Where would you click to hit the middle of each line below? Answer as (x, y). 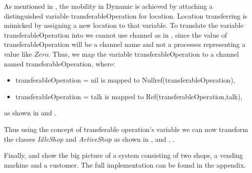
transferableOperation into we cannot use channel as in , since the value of (115, 34)
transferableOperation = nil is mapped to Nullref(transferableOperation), (125, 80)
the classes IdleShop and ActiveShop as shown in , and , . (89, 139)
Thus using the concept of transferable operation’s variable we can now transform (126, 129)
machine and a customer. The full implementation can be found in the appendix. (125, 164)
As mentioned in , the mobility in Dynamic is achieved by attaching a (108, 6)
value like (18, 54)
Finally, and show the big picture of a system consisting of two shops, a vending (124, 155)
